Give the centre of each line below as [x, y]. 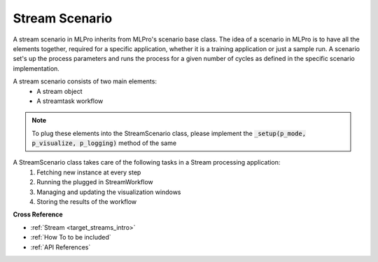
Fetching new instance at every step [89, 172]
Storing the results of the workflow [87, 202]
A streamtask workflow [70, 101]
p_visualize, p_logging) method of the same [104, 143]
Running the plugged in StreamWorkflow [95, 182]
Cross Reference [38, 214]
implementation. [36, 68]
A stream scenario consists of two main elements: [85, 81]
